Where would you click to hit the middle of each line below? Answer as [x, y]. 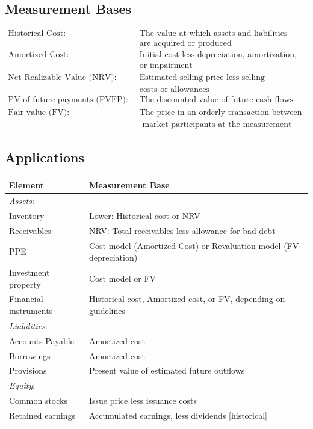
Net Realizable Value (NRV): [62, 78]
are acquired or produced [185, 44]
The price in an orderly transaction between [221, 113]
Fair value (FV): [39, 113]
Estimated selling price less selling [202, 78]
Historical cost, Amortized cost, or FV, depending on [187, 299]
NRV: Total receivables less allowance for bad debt [182, 230]
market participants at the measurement [217, 125]
